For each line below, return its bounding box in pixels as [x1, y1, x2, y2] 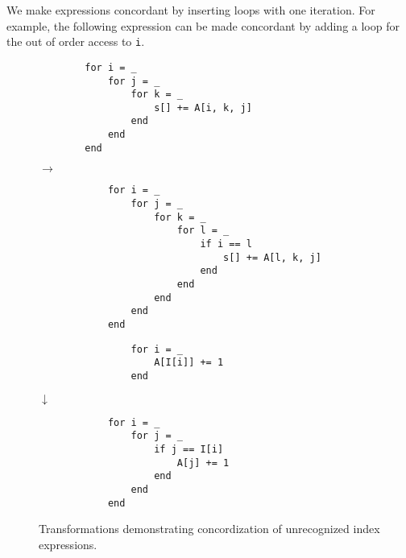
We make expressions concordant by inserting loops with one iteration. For [6, 2, 375, 18]
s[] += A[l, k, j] [223, 251, 321, 263]
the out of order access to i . [6, 33, 145, 50]
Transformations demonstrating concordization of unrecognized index [39, 520, 380, 537]
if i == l [200, 238, 252, 250]
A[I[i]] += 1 [154, 357, 224, 369]
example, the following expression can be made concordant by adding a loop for [6, 17, 400, 34]
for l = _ [176, 225, 230, 237]
